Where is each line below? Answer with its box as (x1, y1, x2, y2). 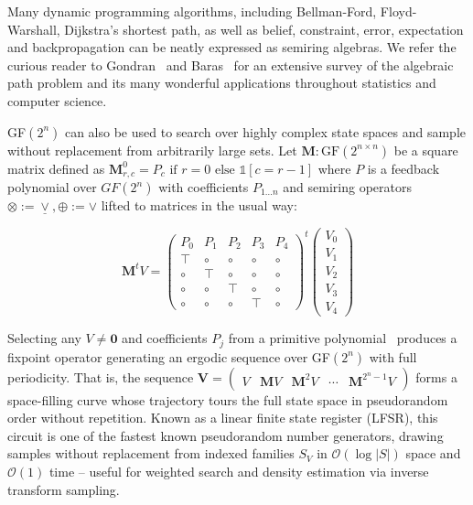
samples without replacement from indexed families (7, 444, 295, 463)
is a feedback (367, 158, 440, 177)
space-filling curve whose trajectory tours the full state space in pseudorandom (7, 390, 448, 409)
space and (405, 444, 461, 463)
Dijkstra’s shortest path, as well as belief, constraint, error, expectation (64, 19, 464, 38)
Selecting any (7, 328, 81, 348)
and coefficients (122, 328, 208, 348)
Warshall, (7, 19, 60, 38)
